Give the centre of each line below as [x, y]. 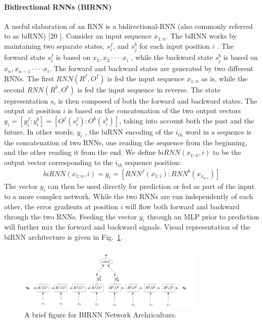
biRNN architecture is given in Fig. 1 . [63, 237]
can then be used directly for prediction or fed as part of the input [151, 186]
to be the [227, 152]
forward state [25, 57]
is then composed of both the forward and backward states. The [158, 100]
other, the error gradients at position [61, 206]
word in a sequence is [219, 132]
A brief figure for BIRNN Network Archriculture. [101, 314]
